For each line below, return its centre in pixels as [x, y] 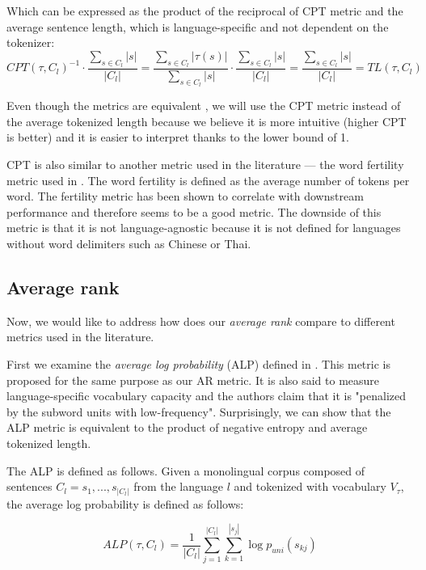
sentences [30, 486]
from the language [179, 486]
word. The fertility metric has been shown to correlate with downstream [185, 196]
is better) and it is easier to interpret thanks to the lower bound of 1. [178, 137]
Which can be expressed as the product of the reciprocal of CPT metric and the [205, 11]
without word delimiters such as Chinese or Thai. [129, 243]
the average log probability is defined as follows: [125, 503]
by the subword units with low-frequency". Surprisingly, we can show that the [199, 411]
